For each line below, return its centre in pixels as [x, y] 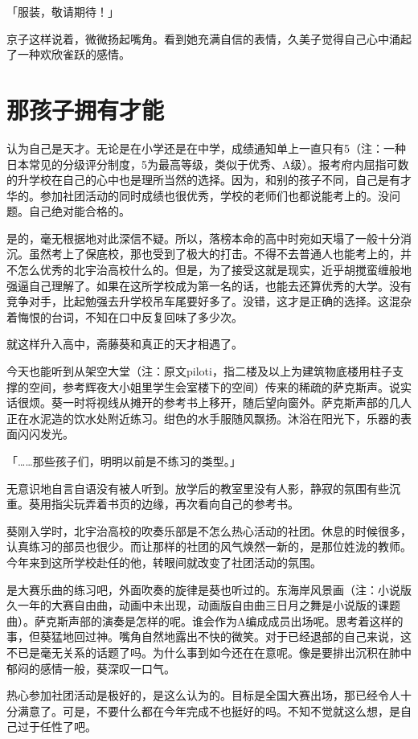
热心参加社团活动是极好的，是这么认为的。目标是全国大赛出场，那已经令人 [203, 695]
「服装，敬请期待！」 [63, 11]
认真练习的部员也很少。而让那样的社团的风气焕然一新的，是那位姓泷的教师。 [209, 546]
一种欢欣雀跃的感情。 [74, 54]
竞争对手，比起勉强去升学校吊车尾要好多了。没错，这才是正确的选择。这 [198, 301]
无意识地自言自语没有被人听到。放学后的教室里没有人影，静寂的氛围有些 [198, 488]
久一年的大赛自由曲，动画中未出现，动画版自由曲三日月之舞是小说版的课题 [203, 605]
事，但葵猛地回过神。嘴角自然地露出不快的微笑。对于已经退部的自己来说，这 [209, 636]
